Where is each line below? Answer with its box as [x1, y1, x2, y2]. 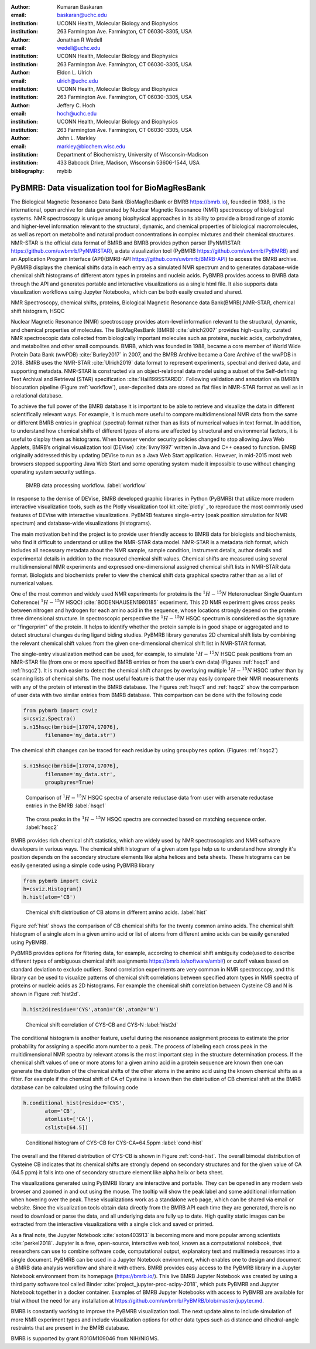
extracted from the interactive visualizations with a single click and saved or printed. [11, 1221, 214, 1228]
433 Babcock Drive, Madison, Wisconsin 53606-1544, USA [57, 159, 200, 166]
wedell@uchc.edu [57, 44, 101, 51]
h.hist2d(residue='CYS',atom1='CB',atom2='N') [23, 1006, 159, 1012]
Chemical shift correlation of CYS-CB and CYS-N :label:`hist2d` [25, 1021, 178, 1028]
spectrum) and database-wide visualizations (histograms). [11, 519, 152, 527]
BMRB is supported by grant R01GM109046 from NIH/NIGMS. [11, 1335, 159, 1342]
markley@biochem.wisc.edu [57, 142, 126, 149]
